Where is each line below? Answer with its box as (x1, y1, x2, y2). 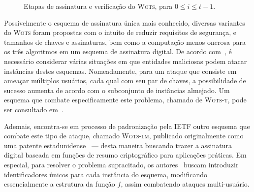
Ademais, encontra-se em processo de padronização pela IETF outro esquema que (4, 121, 250, 131)
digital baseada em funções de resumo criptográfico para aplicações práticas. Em (4, 150, 247, 160)
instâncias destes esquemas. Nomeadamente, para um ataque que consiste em (4, 65, 237, 76)
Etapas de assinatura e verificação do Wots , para (24, 1, 173, 11)
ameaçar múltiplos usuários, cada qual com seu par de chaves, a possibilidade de (4, 75, 246, 86)
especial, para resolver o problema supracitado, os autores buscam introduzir (4, 159, 239, 169)
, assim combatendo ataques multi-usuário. (121, 179, 250, 189)
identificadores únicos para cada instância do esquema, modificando (4, 169, 208, 179)
